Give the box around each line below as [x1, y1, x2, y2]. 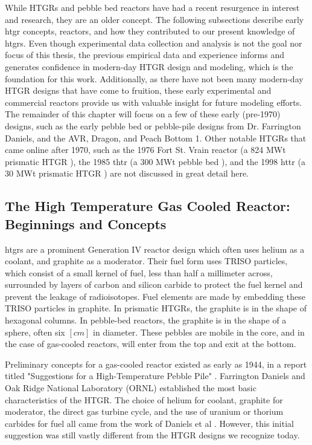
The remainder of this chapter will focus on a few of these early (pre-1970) [5, 108, 281, 120]
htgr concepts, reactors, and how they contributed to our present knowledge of [5, 25, 295, 37]
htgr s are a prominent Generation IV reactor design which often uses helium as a [5, 242, 305, 255]
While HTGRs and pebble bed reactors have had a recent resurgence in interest [5, 1, 300, 13]
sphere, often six [5, 325, 65, 338]
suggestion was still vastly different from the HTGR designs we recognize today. [5, 429, 300, 441]
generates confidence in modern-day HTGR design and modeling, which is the [5, 60, 293, 73]
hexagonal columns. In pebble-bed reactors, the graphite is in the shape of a [5, 314, 287, 326]
